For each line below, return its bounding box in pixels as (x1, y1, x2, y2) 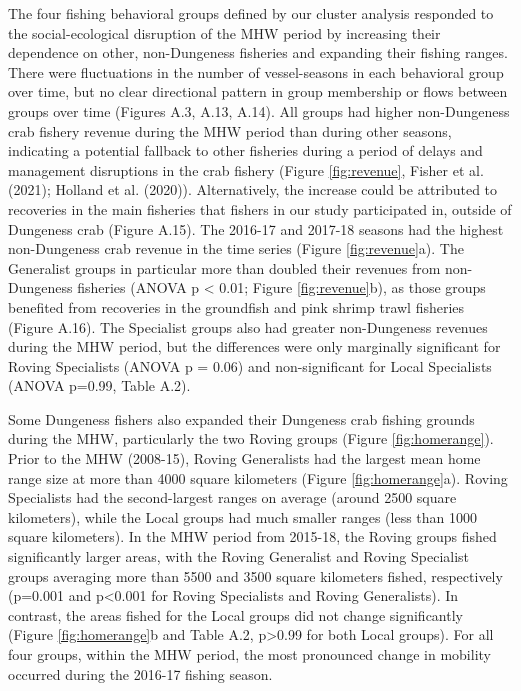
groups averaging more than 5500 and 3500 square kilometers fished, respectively (8, 565, 503, 586)
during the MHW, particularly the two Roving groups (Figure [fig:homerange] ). (8, 428, 494, 449)
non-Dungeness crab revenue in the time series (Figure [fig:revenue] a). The (8, 238, 464, 259)
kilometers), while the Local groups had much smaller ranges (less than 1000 (8, 506, 477, 527)
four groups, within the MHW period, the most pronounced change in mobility (8, 644, 491, 664)
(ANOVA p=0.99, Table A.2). (8, 375, 191, 396)
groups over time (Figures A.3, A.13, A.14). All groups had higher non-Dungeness (8, 100, 510, 121)
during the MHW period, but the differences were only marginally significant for (8, 336, 501, 357)
